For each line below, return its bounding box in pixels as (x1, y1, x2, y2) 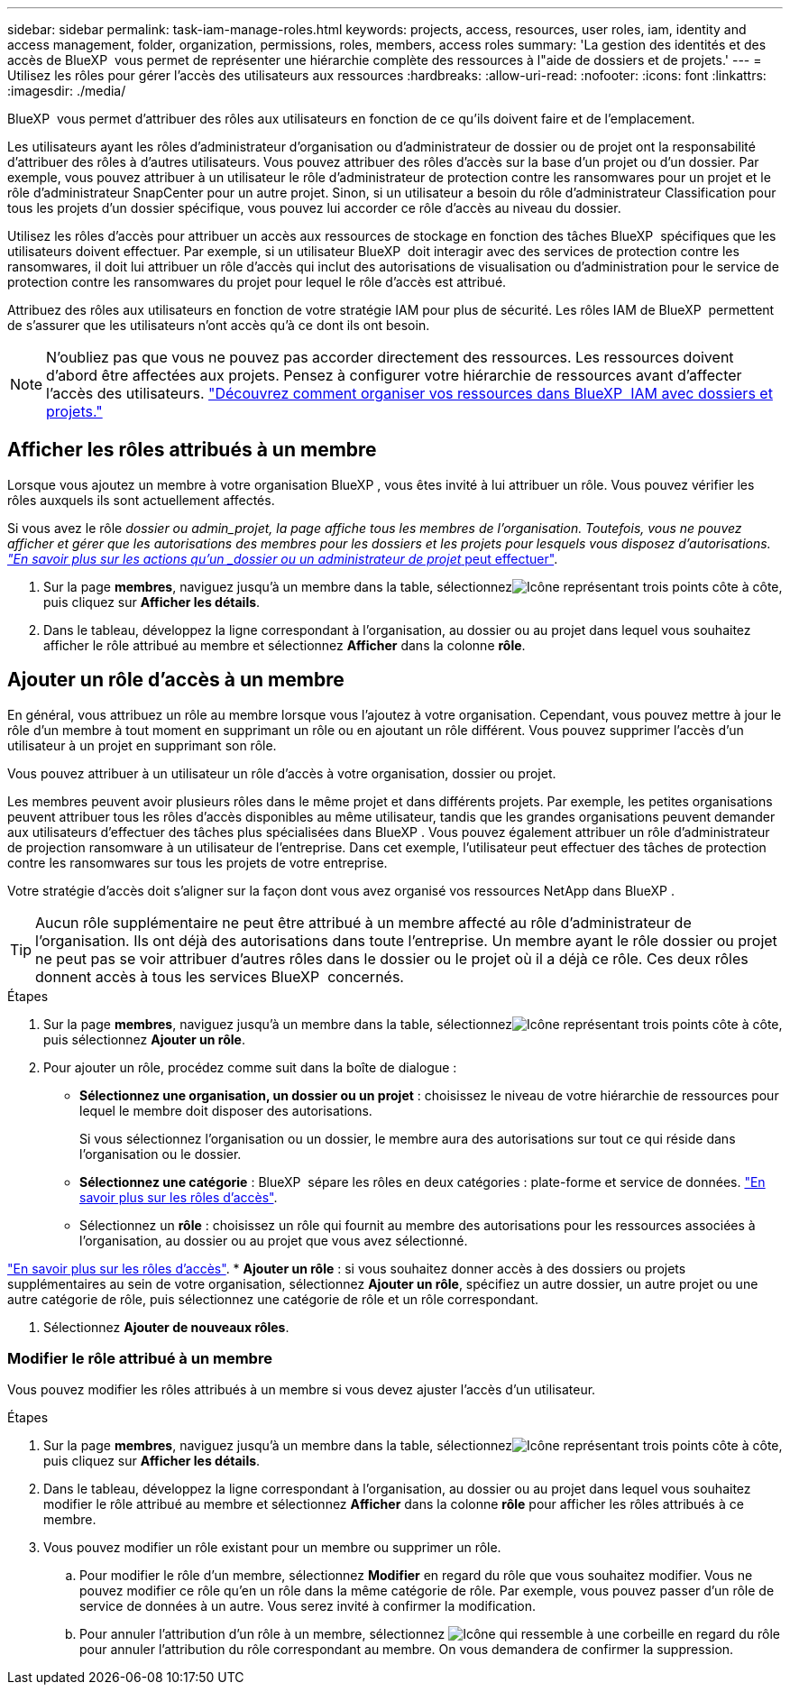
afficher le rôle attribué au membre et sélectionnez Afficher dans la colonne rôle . (43, 637, 526, 653)
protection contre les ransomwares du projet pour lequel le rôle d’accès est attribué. (7, 274, 507, 290)
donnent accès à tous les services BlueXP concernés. (35, 967, 404, 986)
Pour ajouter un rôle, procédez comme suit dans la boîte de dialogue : (43, 1059, 457, 1075)
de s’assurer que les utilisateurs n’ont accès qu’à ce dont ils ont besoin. (7, 317, 430, 333)
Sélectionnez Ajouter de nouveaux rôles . (43, 1319, 289, 1335)
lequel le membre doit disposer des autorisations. (79, 1102, 372, 1118)
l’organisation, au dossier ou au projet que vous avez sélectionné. (79, 1232, 468, 1248)
